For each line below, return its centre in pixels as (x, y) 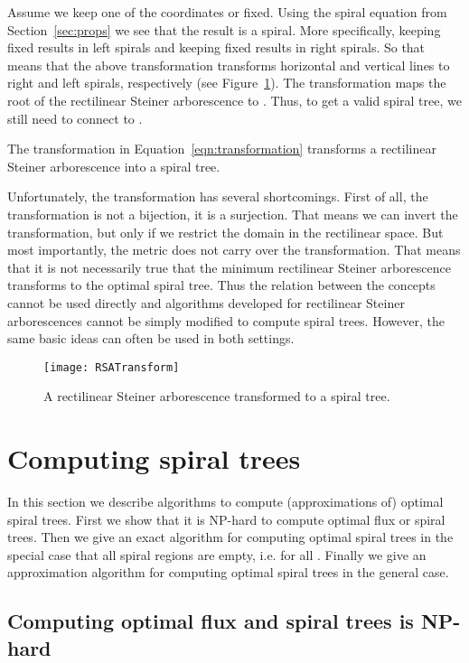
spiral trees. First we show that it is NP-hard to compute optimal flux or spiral (226, 519)
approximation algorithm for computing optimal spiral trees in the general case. (228, 572)
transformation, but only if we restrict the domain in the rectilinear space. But (225, 232)
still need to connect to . (75, 118)
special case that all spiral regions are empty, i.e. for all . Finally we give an (217, 554)
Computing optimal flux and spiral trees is (211, 621)
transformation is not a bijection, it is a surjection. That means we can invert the (233, 214)
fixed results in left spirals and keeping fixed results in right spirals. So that (216, 47)
